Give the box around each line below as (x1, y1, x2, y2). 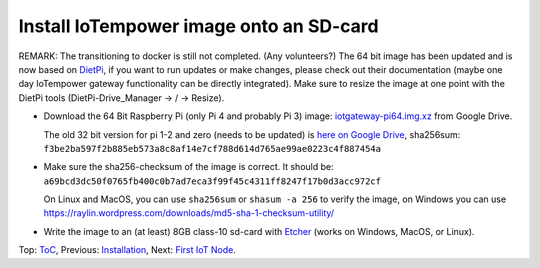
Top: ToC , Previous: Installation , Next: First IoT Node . (18, 244, 237, 256)
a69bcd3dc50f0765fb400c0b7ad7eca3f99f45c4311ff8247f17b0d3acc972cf (43, 175, 382, 187)
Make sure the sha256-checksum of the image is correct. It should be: (43, 161, 334, 173)
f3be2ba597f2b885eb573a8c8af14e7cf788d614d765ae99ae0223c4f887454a (43, 143, 382, 154)
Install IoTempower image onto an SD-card (18, 15, 379, 37)
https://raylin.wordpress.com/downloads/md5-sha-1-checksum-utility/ (43, 207, 335, 219)
